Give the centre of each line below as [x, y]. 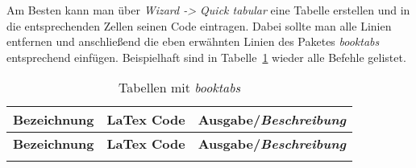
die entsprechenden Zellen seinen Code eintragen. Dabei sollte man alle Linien [199, 25]
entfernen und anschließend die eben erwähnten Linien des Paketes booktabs [193, 41]
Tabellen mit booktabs [180, 88]
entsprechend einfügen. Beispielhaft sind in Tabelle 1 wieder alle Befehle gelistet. [206, 57]
